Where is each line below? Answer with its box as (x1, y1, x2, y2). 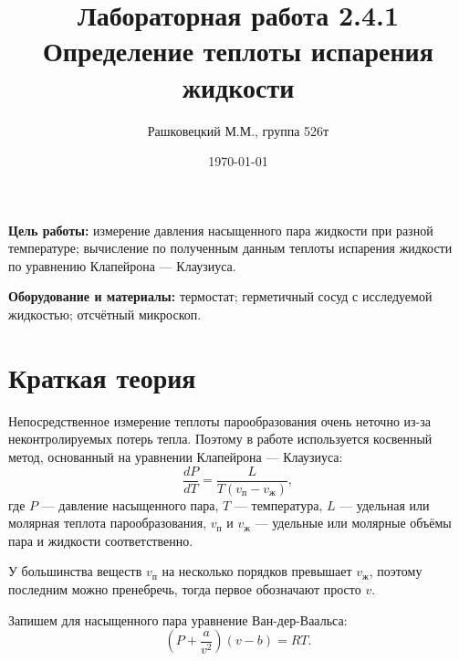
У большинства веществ (8, 561, 142, 581)
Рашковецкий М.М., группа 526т (147, 121, 329, 140)
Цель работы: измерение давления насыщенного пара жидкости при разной (8, 220, 433, 239)
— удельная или (339, 495, 430, 514)
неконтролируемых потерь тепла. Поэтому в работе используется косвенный (8, 429, 433, 448)
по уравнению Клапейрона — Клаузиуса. (8, 256, 236, 275)
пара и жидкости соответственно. (8, 530, 193, 550)
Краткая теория (8, 358, 196, 395)
